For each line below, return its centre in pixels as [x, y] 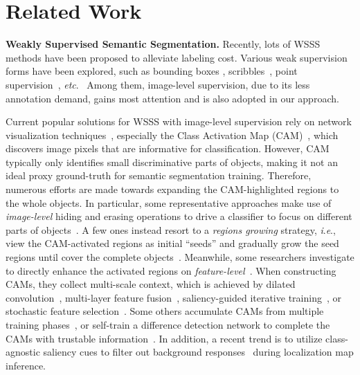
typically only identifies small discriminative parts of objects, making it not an [172, 162]
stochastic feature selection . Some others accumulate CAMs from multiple [165, 311]
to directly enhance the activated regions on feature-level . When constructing [171, 270]
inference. [26, 365]
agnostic [23, 352]
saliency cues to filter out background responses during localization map [198, 352]
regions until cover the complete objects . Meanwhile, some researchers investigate [180, 257]
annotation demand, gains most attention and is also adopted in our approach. [172, 98]
